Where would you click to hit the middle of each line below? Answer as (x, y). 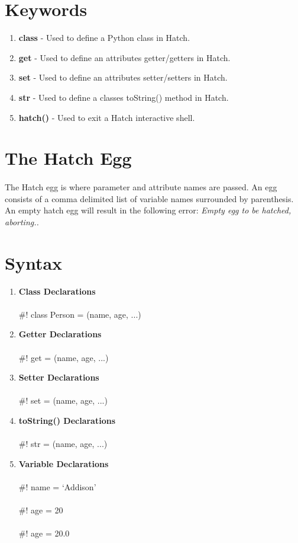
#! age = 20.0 (44, 533)
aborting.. (22, 221)
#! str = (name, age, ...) (63, 444)
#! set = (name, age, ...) (63, 400)
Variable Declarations (64, 463)
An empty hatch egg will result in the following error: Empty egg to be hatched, (148, 210)
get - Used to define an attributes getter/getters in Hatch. (124, 57)
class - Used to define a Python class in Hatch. (104, 38)
